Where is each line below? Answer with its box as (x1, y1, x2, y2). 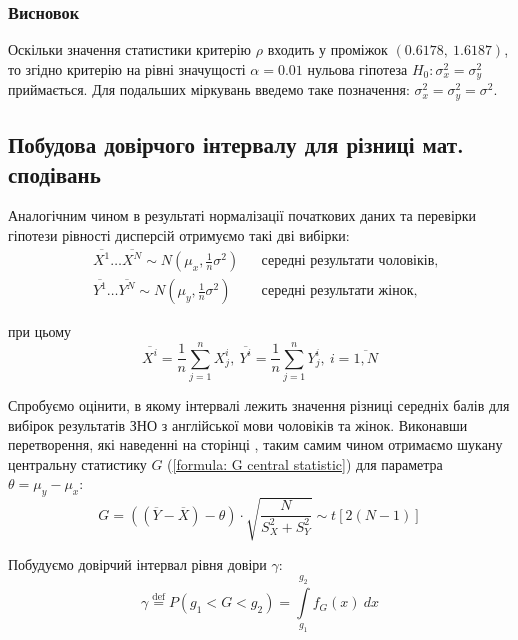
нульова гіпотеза (307, 58, 408, 79)
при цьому (8, 321, 72, 342)
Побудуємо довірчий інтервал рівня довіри (8, 553, 267, 574)
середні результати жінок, (261, 284, 418, 299)
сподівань (8, 158, 101, 189)
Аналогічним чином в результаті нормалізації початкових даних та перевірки (8, 205, 477, 226)
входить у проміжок (267, 39, 388, 60)
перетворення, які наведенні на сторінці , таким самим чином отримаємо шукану (8, 434, 503, 455)
